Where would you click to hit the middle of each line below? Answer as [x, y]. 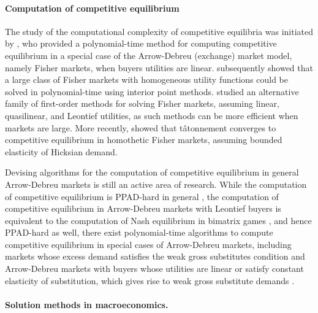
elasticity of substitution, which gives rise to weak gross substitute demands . [150, 280]
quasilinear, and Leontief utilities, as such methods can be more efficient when [152, 115]
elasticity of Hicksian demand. [61, 151]
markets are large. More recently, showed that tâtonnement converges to [141, 127]
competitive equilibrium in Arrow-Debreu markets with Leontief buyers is [143, 208]
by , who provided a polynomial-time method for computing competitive [141, 43]
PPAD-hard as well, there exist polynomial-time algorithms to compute [139, 232]
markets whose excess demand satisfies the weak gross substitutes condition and [155, 256]
